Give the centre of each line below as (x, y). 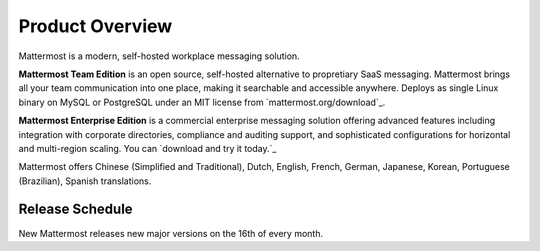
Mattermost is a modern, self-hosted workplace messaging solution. (159, 56)
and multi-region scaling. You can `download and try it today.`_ (147, 148)
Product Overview (95, 26)
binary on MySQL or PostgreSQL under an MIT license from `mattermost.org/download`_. (202, 102)
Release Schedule (76, 209)
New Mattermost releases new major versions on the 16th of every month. (171, 233)
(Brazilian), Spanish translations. (85, 181)
